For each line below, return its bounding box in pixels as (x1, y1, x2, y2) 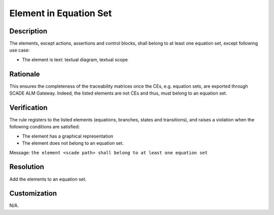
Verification (9, 103, 48, 112)
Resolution (9, 162, 44, 171)
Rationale (9, 70, 40, 78)
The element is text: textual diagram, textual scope (22, 56, 128, 63)
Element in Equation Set (9, 8, 112, 19)
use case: (9, 47, 30, 53)
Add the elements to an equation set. (9, 176, 87, 182)
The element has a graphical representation (22, 133, 114, 139)
